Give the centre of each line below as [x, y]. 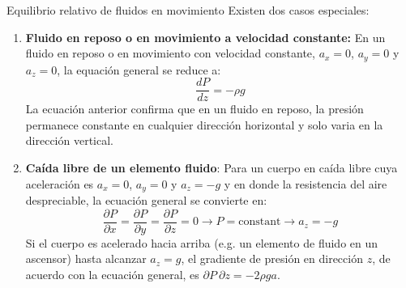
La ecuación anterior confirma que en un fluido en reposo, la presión [194, 109]
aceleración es [60, 183]
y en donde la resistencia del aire [306, 183]
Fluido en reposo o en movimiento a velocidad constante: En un [205, 37]
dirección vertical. [69, 140]
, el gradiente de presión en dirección [272, 258]
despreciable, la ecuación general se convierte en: [146, 200]
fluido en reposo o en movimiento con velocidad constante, [170, 53]
